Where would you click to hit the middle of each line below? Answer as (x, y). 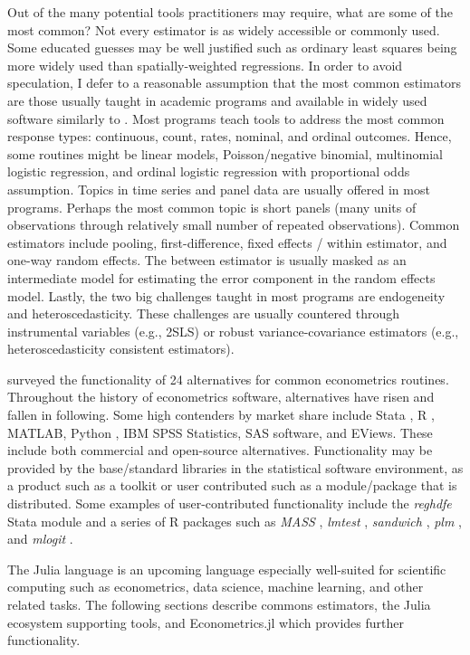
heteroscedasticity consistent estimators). (121, 349)
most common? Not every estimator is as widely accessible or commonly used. (224, 29)
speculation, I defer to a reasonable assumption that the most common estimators (235, 83)
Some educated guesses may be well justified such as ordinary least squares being (232, 47)
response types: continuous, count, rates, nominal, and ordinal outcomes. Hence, (230, 136)
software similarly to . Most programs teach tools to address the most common (226, 118)
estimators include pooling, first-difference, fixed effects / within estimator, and (227, 242)
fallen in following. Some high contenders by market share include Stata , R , (221, 415)
